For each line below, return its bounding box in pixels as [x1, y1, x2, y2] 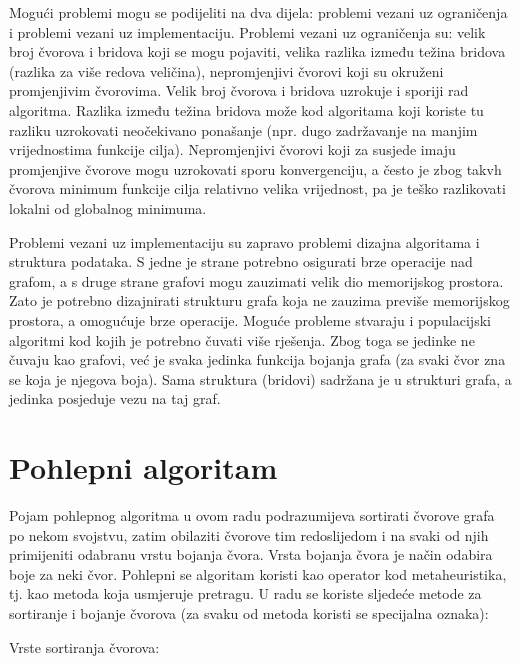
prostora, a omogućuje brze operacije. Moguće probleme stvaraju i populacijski [9, 309, 491, 330]
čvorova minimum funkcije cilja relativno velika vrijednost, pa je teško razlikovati [9, 178, 506, 199]
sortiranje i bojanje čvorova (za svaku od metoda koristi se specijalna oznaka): [9, 602, 489, 623]
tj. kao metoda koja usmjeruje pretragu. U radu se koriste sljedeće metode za [9, 583, 482, 604]
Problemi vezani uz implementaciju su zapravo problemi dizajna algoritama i [9, 231, 480, 252]
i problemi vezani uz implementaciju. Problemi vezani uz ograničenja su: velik [9, 21, 486, 42]
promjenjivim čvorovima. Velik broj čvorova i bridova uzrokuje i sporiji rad [9, 80, 469, 101]
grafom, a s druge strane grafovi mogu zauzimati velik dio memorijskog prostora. [9, 270, 504, 291]
